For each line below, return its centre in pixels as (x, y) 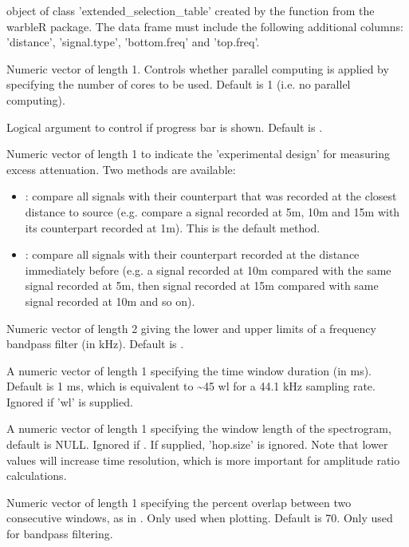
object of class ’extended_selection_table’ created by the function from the (191, 10)
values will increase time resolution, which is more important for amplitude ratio (203, 460)
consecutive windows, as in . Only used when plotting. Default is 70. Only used (200, 518)
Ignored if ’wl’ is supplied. (70, 401)
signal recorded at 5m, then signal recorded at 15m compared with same (202, 285)
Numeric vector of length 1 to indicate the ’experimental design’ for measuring (199, 154)
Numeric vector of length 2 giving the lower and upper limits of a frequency (191, 328)
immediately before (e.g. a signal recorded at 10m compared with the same (208, 270)
